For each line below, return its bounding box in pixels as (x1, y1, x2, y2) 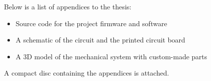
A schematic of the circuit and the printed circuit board (15, 35, 185, 45)
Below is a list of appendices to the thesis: (4, 1, 132, 11)
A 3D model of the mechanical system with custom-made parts (15, 51, 208, 61)
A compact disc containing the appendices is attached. (4, 68, 169, 78)
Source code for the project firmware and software (15, 18, 167, 28)
